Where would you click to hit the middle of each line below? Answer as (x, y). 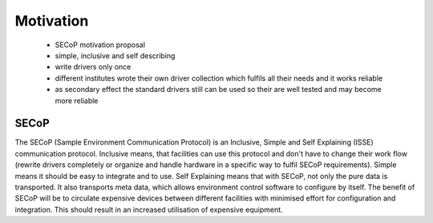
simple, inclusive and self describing (115, 55)
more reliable (77, 101)
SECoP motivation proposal (100, 45)
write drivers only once (93, 67)
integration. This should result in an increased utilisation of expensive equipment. (149, 209)
